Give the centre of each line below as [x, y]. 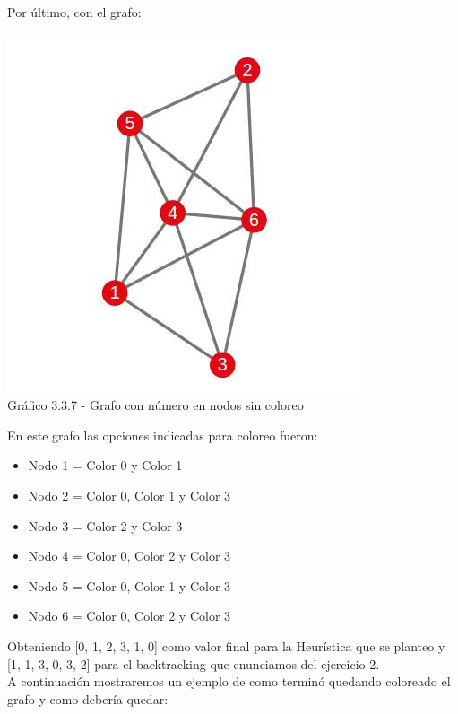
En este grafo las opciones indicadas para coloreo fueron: [163, 435]
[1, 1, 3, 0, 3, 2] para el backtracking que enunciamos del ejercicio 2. [194, 663]
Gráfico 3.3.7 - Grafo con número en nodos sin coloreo [156, 405]
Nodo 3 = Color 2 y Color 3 [105, 525]
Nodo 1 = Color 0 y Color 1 [105, 465]
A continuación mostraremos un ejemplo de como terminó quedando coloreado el [229, 681]
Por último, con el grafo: [74, 12]
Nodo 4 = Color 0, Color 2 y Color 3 [130, 556]
